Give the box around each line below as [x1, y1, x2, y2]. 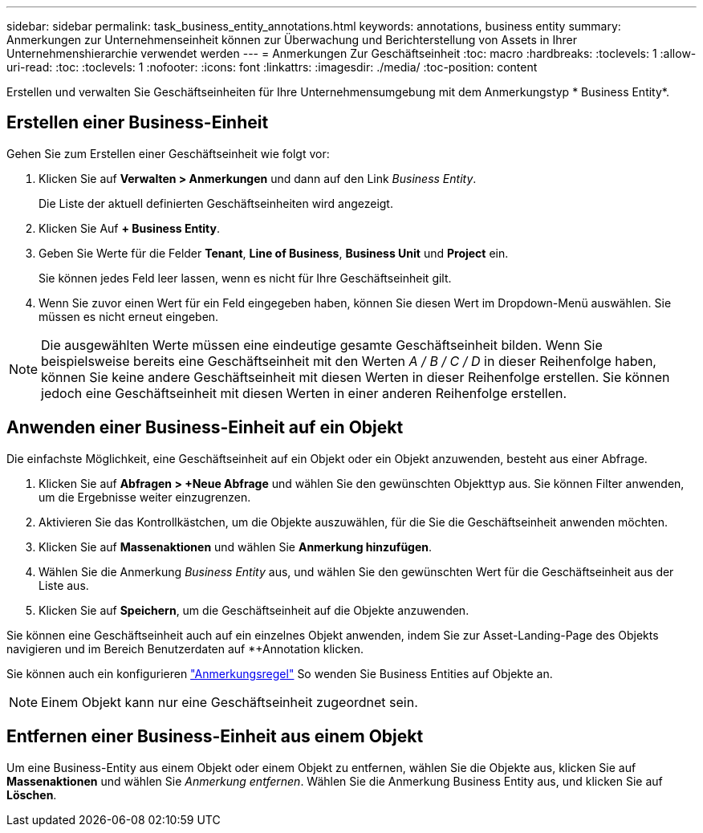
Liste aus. [39, 578, 89, 592]
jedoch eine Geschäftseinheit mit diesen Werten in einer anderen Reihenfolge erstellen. [41, 384, 567, 401]
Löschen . [6, 787, 57, 802]
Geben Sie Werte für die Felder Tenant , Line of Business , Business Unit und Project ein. [39, 246, 509, 260]
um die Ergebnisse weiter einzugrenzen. [39, 490, 251, 504]
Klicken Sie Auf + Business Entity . [39, 221, 221, 235]
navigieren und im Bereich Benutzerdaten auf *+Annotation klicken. [6, 641, 364, 656]
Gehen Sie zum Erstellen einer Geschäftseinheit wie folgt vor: [6, 146, 330, 161]
